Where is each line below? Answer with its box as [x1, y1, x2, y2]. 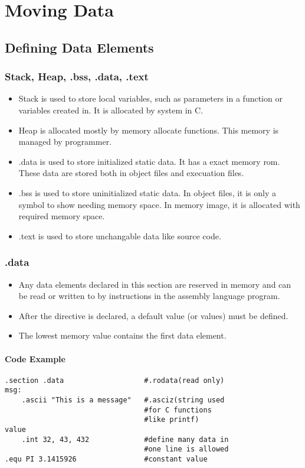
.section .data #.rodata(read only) [5, 376, 225, 385]
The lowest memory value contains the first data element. [18, 329, 227, 342]
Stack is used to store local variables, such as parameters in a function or [18, 92, 283, 105]
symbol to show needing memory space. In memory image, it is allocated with [18, 198, 300, 210]
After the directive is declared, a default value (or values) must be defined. [18, 309, 288, 321]
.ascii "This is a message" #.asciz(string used [21, 396, 225, 405]
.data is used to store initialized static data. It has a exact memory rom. [18, 155, 280, 167]
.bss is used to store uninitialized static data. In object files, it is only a [18, 186, 276, 199]
